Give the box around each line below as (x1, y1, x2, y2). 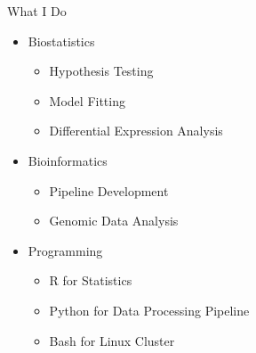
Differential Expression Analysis (49, 121, 223, 140)
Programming (28, 241, 103, 259)
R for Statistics (49, 271, 132, 290)
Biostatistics (28, 31, 95, 50)
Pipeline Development (49, 181, 169, 200)
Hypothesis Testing (49, 62, 154, 80)
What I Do (7, 2, 67, 20)
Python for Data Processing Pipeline (49, 300, 250, 319)
